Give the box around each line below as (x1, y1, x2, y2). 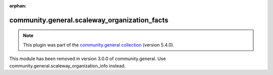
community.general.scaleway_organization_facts (9, 15, 169, 24)
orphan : (9, 3, 27, 8)
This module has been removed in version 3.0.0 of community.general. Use (9, 55, 166, 62)
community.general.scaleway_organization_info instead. (9, 62, 126, 68)
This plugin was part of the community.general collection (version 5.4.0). (23, 41, 174, 47)
